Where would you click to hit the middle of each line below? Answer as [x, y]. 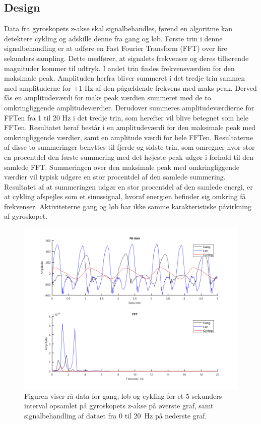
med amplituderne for [38, 87]
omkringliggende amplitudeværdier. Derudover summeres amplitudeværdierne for [129, 107]
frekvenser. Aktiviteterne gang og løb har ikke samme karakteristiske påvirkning [128, 206]
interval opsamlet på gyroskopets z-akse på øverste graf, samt [119, 406]
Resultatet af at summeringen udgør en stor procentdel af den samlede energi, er [128, 186]
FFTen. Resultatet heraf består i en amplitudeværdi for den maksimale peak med [130, 127]
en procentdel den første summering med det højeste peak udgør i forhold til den [129, 157]
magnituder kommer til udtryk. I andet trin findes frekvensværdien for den [119, 68]
